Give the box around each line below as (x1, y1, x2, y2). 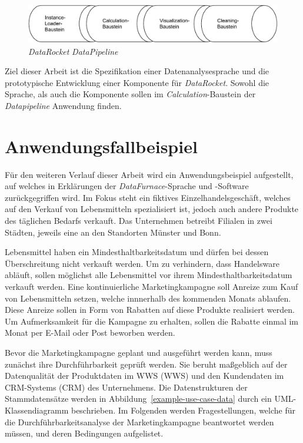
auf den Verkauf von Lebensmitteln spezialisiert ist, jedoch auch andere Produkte (5, 203, 299, 215)
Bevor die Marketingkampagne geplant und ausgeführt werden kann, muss (5, 346, 272, 358)
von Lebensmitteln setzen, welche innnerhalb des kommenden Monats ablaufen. (5, 292, 291, 304)
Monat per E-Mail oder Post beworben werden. (5, 326, 175, 339)
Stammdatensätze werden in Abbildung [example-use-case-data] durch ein (5, 392, 272, 405)
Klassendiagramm (5, 404, 69, 416)
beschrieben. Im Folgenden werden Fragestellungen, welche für (71, 404, 296, 416)
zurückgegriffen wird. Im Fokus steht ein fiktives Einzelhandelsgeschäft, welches (5, 191, 291, 203)
